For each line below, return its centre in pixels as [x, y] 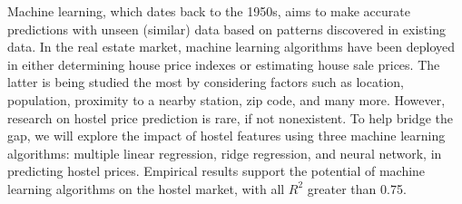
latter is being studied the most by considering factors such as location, [206, 82]
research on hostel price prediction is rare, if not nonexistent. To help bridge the [230, 117]
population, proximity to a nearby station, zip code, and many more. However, [226, 99]
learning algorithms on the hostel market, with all [146, 188]
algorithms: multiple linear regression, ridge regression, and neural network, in [225, 153]
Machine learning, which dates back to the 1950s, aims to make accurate [209, 11]
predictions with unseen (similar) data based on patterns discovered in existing [226, 29]
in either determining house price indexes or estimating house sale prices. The [224, 64]
